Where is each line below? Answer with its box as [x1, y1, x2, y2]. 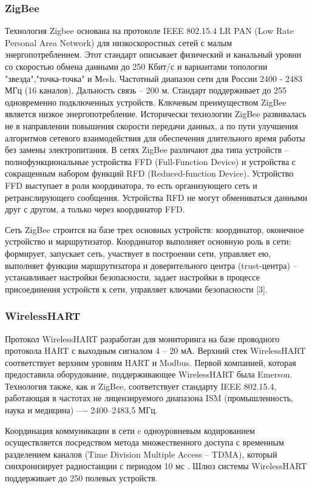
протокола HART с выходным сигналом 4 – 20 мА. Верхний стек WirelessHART [5, 344, 306, 357]
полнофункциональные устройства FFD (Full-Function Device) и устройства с [5, 155, 296, 168]
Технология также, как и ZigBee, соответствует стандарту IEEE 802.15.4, [5, 379, 277, 392]
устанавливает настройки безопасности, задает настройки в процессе [5, 271, 260, 283]
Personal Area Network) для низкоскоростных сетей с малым [5, 36, 232, 49]
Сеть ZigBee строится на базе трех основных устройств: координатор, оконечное [5, 223, 304, 236]
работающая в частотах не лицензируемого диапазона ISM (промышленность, [5, 391, 294, 404]
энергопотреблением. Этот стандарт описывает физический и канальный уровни [5, 48, 302, 61]
